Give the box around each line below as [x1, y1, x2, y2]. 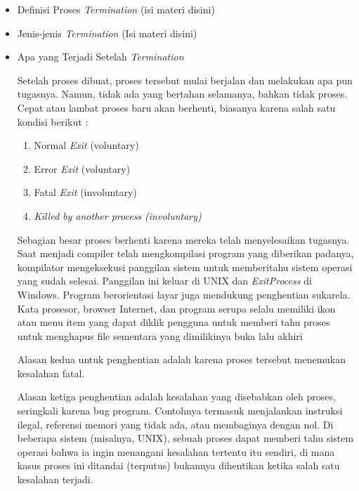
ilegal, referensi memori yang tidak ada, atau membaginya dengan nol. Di [17, 417, 334, 431]
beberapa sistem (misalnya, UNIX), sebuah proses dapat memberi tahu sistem [17, 431, 354, 445]
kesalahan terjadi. [17, 472, 93, 487]
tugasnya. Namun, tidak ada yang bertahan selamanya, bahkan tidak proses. [17, 86, 348, 101]
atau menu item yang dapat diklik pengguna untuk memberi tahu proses [17, 315, 330, 329]
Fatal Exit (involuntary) [34, 185, 137, 199]
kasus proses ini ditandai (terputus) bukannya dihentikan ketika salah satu [17, 458, 340, 473]
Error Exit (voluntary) [34, 161, 131, 176]
